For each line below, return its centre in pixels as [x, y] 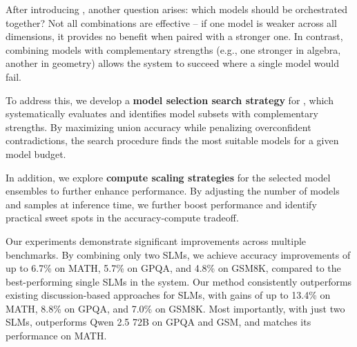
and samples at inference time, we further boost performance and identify [161, 204]
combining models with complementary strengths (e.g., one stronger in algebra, [173, 49]
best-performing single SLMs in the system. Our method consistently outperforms [179, 281]
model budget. [36, 153]
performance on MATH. [56, 336]
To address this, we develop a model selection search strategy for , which [170, 100]
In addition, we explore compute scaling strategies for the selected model [168, 177]
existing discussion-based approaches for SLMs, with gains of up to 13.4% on [168, 295]
